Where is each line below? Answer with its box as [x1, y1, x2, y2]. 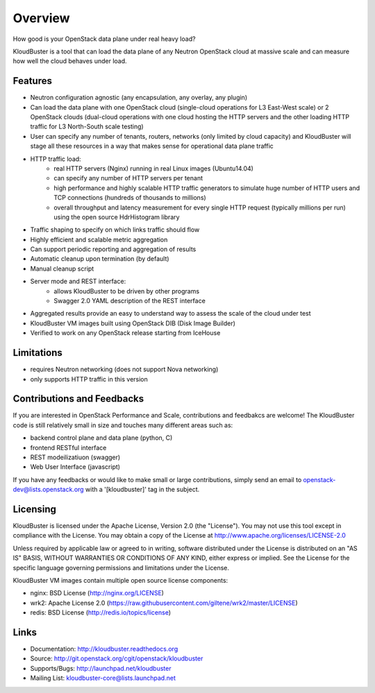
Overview [12, 10, 70, 26]
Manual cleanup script [30, 264, 94, 273]
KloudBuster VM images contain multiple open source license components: [12, 576, 228, 585]
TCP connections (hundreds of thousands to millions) [53, 194, 206, 202]
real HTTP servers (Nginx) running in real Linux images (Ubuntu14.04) [53, 164, 253, 173]
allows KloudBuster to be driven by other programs [53, 286, 200, 295]
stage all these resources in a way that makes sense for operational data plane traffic [30, 142, 274, 151]
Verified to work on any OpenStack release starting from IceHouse [30, 329, 221, 337]
